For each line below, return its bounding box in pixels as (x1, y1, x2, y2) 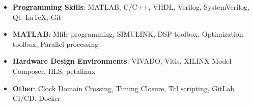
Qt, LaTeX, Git (12, 11, 61, 22)
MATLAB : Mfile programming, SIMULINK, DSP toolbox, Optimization (12, 29, 243, 39)
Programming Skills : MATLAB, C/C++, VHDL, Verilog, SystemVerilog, (12, 2, 249, 12)
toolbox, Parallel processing (12, 38, 99, 49)
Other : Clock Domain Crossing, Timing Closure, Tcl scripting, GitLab (12, 83, 235, 93)
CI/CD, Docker (12, 93, 61, 103)
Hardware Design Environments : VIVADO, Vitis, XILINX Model (12, 56, 232, 66)
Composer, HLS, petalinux (12, 65, 96, 76)
